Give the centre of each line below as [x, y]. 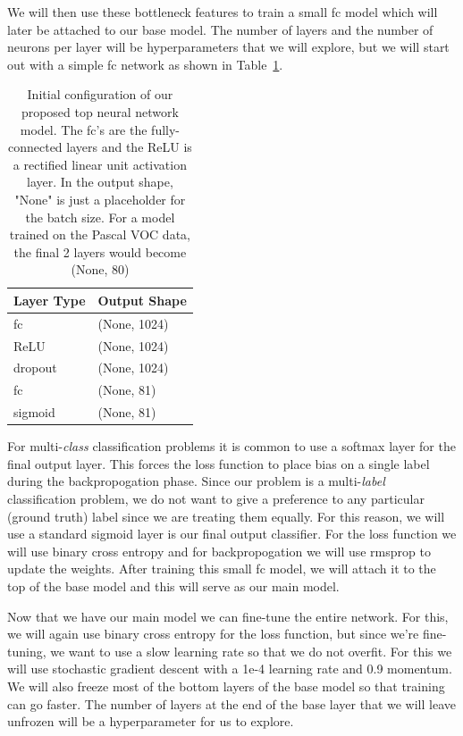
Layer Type [50, 300]
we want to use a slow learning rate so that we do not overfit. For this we [251, 651]
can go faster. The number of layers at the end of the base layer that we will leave [231, 703]
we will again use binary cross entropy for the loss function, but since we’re [213, 634]
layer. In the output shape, [100, 182]
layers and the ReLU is [129, 147]
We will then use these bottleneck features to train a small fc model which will [223, 12]
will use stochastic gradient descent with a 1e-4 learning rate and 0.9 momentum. [230, 669]
